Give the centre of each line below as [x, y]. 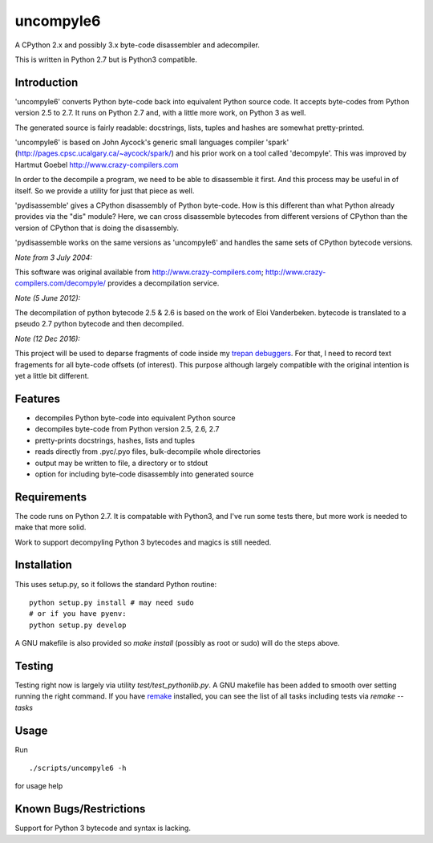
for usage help [39, 786]
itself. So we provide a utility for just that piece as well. [105, 190]
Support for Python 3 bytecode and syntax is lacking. [103, 828]
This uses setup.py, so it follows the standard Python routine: [115, 584]
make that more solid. [51, 527]
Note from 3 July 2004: [53, 257]
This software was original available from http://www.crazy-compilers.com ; [139, 272]
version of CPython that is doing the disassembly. [97, 228]
